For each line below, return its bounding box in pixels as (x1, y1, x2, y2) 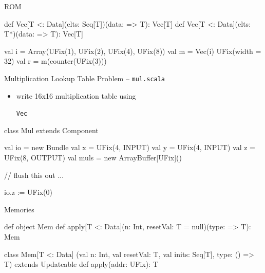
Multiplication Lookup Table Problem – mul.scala (4, 72, 165, 83)
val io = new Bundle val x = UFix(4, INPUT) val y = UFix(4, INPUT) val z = (4, 142, 256, 153)
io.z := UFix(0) (4, 187, 52, 197)
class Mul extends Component (4, 124, 99, 135)
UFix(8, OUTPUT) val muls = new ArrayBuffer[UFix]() (4, 152, 182, 163)
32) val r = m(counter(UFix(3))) (4, 56, 107, 66)
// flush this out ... (4, 169, 64, 180)
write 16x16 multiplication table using (16, 90, 136, 101)
